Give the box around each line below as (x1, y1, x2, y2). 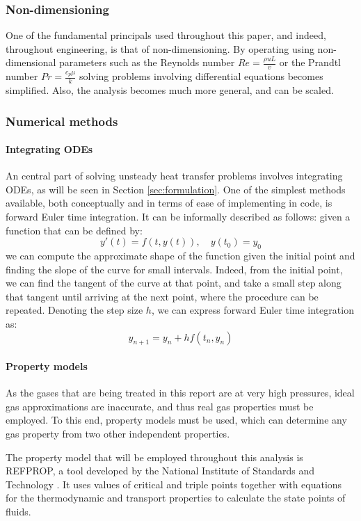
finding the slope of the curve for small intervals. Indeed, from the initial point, (6, 262, 343, 276)
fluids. (6, 504, 31, 518)
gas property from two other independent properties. (6, 426, 230, 440)
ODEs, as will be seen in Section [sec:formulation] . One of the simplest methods (6, 182, 346, 196)
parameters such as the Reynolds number (59, 55, 235, 70)
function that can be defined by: (6, 223, 143, 237)
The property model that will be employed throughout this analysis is (6, 449, 303, 464)
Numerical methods (6, 112, 118, 129)
